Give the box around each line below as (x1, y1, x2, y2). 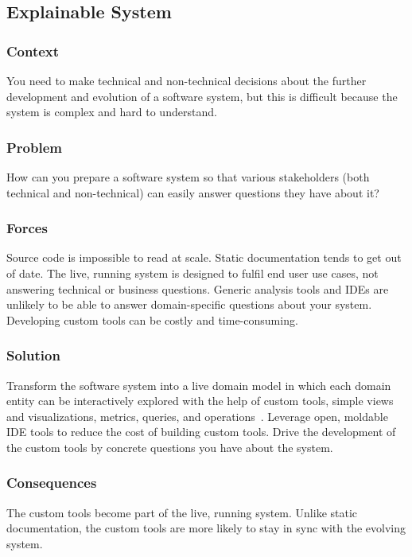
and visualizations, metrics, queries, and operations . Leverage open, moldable (6, 407, 388, 424)
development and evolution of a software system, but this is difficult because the (6, 88, 398, 104)
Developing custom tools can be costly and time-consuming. (6, 311, 298, 328)
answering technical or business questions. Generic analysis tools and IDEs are (6, 280, 389, 297)
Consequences (6, 473, 97, 493)
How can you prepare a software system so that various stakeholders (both (6, 169, 370, 185)
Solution (6, 345, 60, 365)
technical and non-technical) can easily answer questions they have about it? (6, 184, 379, 201)
